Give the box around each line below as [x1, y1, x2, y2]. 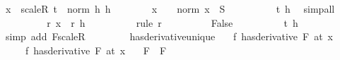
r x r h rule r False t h [47, 15, 298, 30]
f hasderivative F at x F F [25, 42, 167, 57]
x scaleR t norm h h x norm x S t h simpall [5, 1, 335, 16]
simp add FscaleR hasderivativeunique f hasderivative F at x [5, 29, 333, 44]
